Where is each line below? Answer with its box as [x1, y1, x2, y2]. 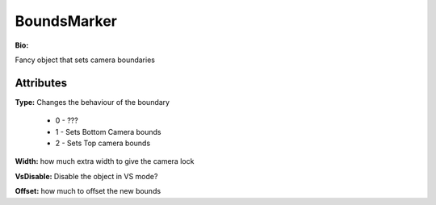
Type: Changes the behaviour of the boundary [15, 97, 170, 107]
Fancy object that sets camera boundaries [15, 55, 155, 65]
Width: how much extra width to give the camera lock [15, 157, 195, 166]
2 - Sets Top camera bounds [55, 138, 151, 149]
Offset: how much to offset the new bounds [15, 186, 161, 196]
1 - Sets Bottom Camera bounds [55, 127, 161, 136]
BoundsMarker [15, 12, 117, 30]
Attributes [15, 76, 68, 90]
